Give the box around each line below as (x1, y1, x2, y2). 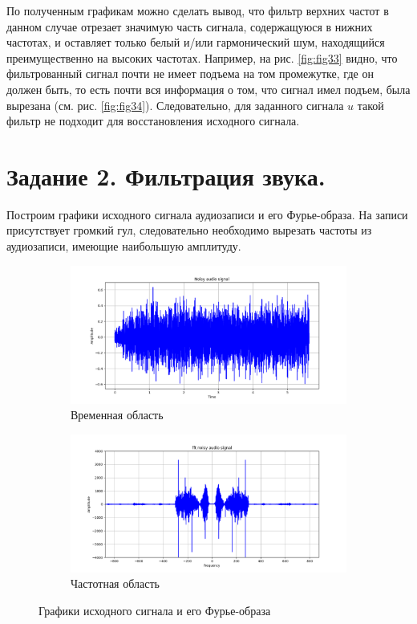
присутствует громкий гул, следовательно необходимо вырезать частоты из (6, 222, 372, 239)
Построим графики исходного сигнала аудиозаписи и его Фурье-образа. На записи (6, 206, 408, 222)
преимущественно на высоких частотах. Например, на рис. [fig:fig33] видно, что (6, 49, 398, 66)
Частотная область (71, 575, 160, 592)
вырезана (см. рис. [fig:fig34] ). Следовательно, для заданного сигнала (6, 96, 344, 113)
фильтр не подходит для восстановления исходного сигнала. (6, 112, 300, 129)
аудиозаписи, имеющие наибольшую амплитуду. (6, 238, 241, 255)
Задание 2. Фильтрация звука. (6, 159, 326, 192)
